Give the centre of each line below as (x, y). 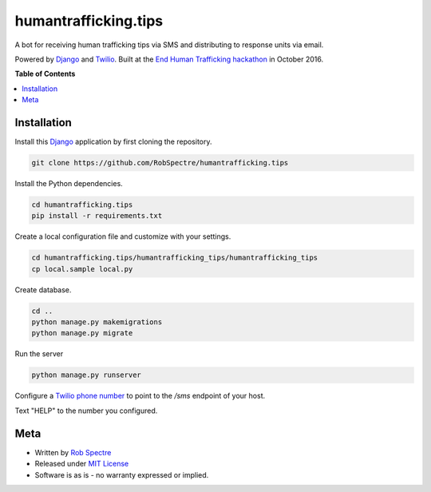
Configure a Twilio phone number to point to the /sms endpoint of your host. (140, 396)
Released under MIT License (82, 464)
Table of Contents (45, 74)
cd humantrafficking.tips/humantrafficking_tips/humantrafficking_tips (175, 258)
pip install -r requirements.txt (97, 216)
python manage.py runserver (86, 375)
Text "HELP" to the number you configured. (86, 411)
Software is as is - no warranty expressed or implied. (122, 474)
